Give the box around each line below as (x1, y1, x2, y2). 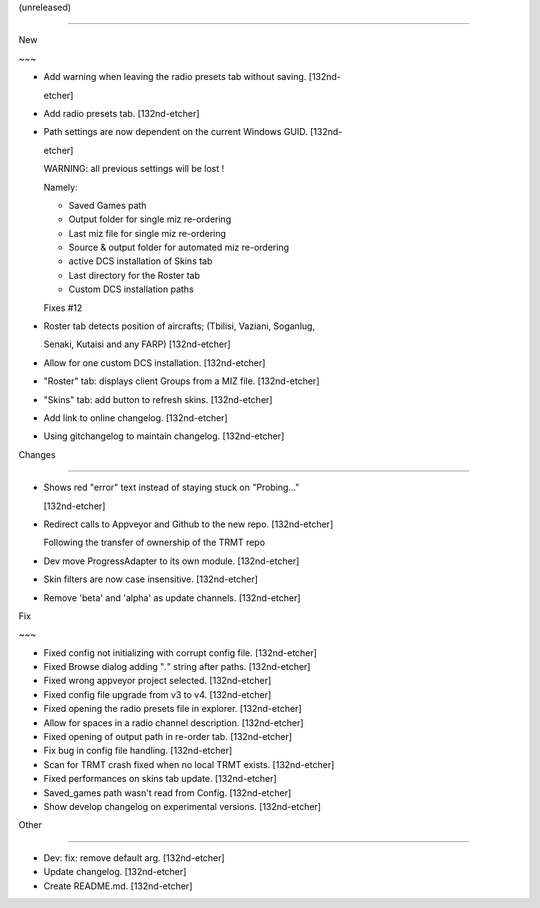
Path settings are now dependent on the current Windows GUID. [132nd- (43, 126, 343, 138)
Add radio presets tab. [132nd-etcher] (43, 107, 200, 119)
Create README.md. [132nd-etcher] (43, 880, 193, 892)
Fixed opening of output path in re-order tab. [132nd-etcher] (43, 731, 293, 743)
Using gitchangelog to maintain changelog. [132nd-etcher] (43, 430, 285, 442)
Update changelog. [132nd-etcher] (43, 866, 187, 878)
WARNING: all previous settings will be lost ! (43, 163, 225, 175)
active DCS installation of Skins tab (68, 255, 213, 267)
